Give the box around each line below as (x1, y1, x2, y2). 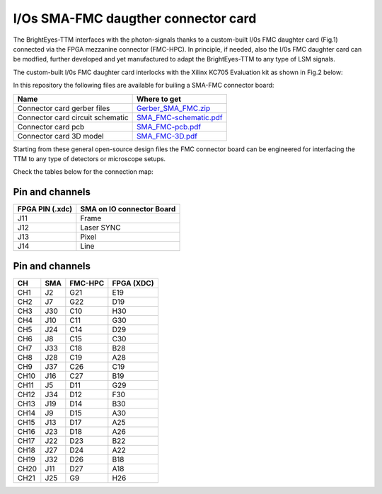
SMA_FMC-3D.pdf (137, 131, 198, 141)
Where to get (137, 94, 182, 104)
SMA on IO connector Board (80, 204, 176, 214)
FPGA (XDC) (112, 278, 154, 288)
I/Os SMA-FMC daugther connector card (13, 11, 257, 26)
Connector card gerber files (17, 103, 110, 113)
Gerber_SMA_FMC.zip (137, 103, 211, 113)
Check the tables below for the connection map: (13, 167, 154, 176)
